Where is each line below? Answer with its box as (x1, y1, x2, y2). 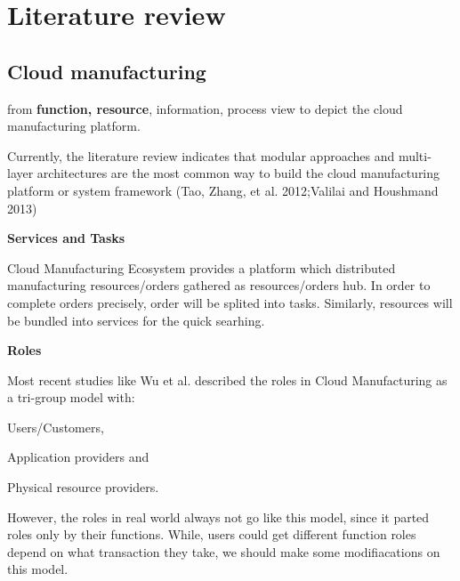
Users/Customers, (7, 417, 104, 436)
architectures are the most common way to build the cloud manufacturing (36, 164, 440, 182)
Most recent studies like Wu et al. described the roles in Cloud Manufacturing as (7, 370, 448, 389)
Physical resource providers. (7, 478, 159, 496)
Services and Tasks (7, 229, 125, 247)
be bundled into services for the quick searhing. (7, 311, 265, 329)
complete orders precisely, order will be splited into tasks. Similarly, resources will (7, 293, 453, 311)
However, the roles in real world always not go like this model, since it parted (7, 507, 430, 526)
